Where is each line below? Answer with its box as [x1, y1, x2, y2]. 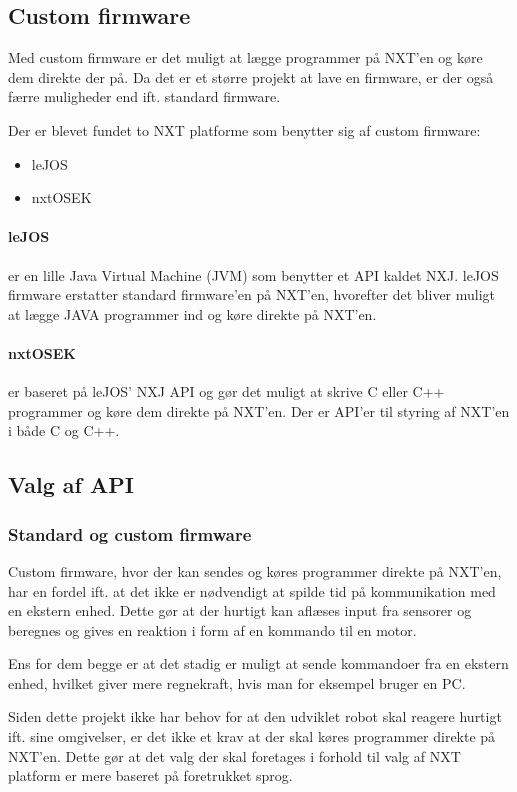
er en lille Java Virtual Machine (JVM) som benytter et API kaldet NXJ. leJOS [8, 264, 499, 285]
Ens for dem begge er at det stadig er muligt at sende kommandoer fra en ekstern [8, 653, 509, 674]
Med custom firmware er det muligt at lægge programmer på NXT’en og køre [8, 47, 483, 68]
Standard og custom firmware [8, 521, 252, 546]
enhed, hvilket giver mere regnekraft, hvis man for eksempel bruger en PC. [8, 672, 466, 693]
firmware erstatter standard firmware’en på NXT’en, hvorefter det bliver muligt [8, 284, 496, 305]
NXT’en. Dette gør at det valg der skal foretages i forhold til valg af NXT [8, 745, 461, 766]
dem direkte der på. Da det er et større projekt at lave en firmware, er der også [8, 66, 494, 87]
